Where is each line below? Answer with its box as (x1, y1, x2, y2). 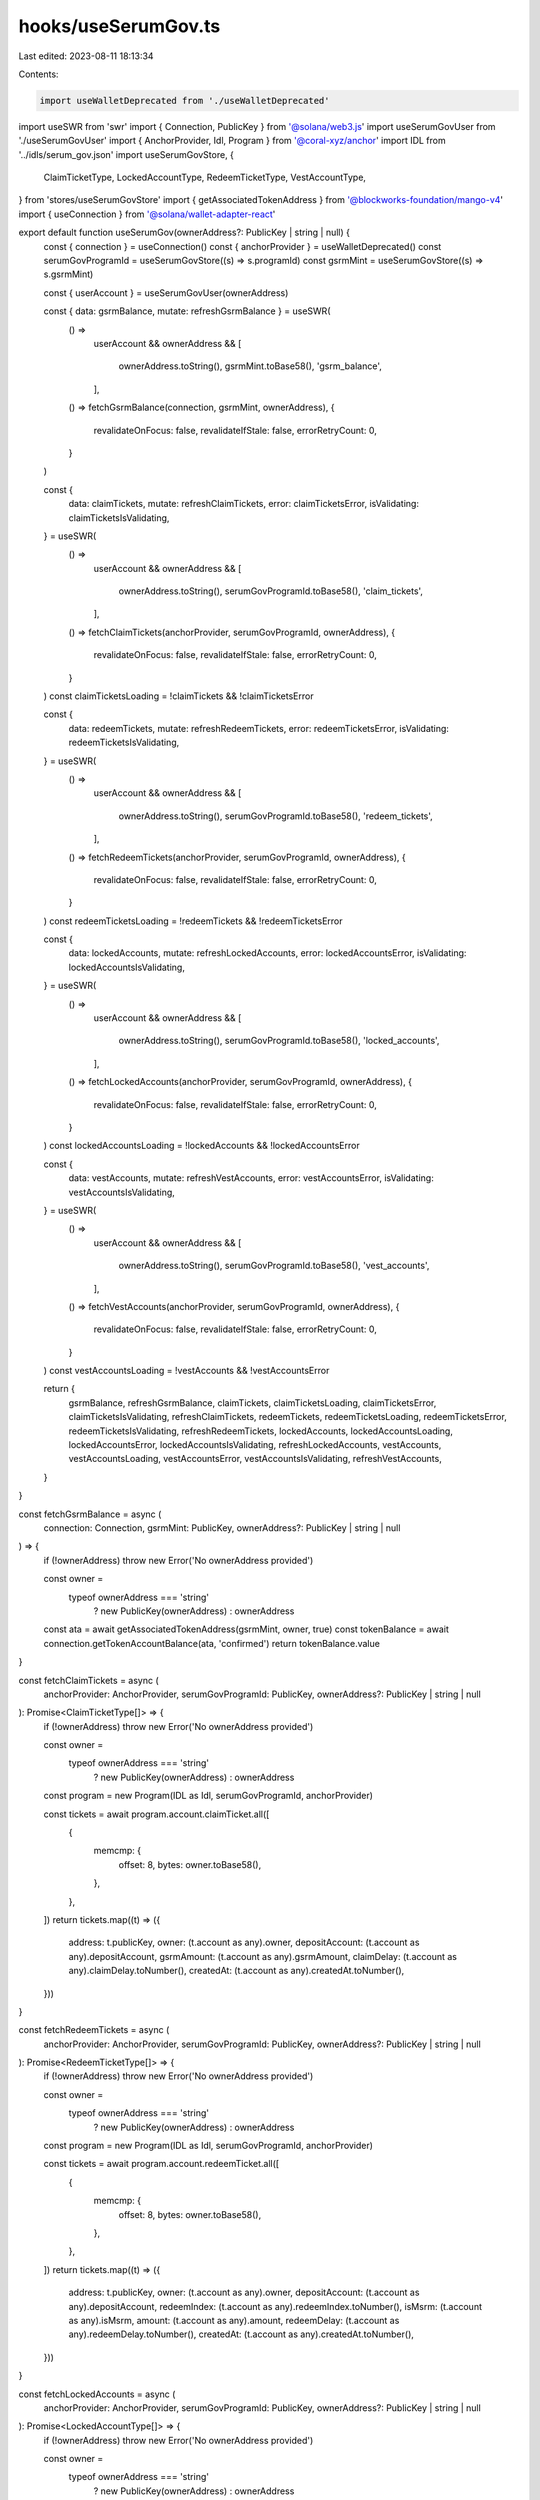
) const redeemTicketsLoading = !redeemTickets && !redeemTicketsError (43, 915, 344, 927)
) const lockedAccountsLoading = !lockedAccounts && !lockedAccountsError (43, 1140, 360, 1152)
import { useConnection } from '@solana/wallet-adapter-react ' (18, 208, 276, 220)
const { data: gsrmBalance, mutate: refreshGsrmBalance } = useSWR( (43, 305, 331, 317)
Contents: (18, 68, 59, 80)
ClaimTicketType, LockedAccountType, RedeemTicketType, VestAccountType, (43, 171, 367, 184)
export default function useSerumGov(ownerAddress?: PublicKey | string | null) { (18, 226, 350, 239)
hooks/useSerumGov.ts (18, 15, 221, 37)
